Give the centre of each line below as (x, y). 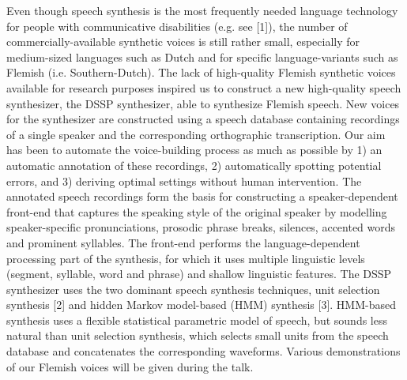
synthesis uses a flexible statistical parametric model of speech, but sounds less (197, 320)
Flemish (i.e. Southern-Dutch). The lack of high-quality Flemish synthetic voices (201, 72)
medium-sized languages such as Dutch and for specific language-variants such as (202, 56)
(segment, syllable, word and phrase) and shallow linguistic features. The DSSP (199, 274)
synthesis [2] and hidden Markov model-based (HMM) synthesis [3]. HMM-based (202, 305)
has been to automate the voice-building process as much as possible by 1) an (194, 150)
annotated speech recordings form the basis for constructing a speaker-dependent (202, 196)
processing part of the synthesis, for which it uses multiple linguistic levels (186, 258)
